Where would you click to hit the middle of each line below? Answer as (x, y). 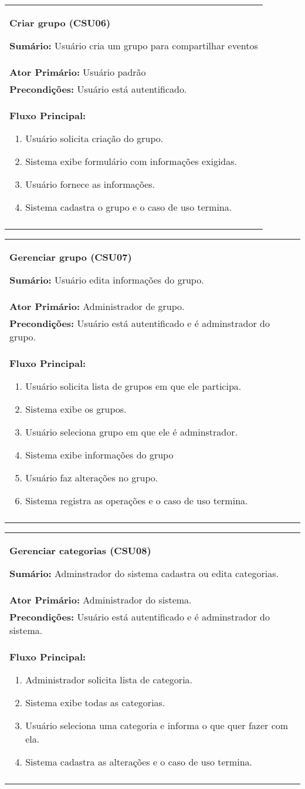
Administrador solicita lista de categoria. (109, 680)
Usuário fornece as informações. (90, 184)
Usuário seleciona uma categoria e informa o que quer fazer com (157, 725)
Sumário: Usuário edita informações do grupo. (107, 280)
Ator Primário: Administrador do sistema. (101, 600)
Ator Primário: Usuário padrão (78, 72)
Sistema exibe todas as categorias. (95, 702)
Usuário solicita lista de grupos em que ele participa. (133, 386)
